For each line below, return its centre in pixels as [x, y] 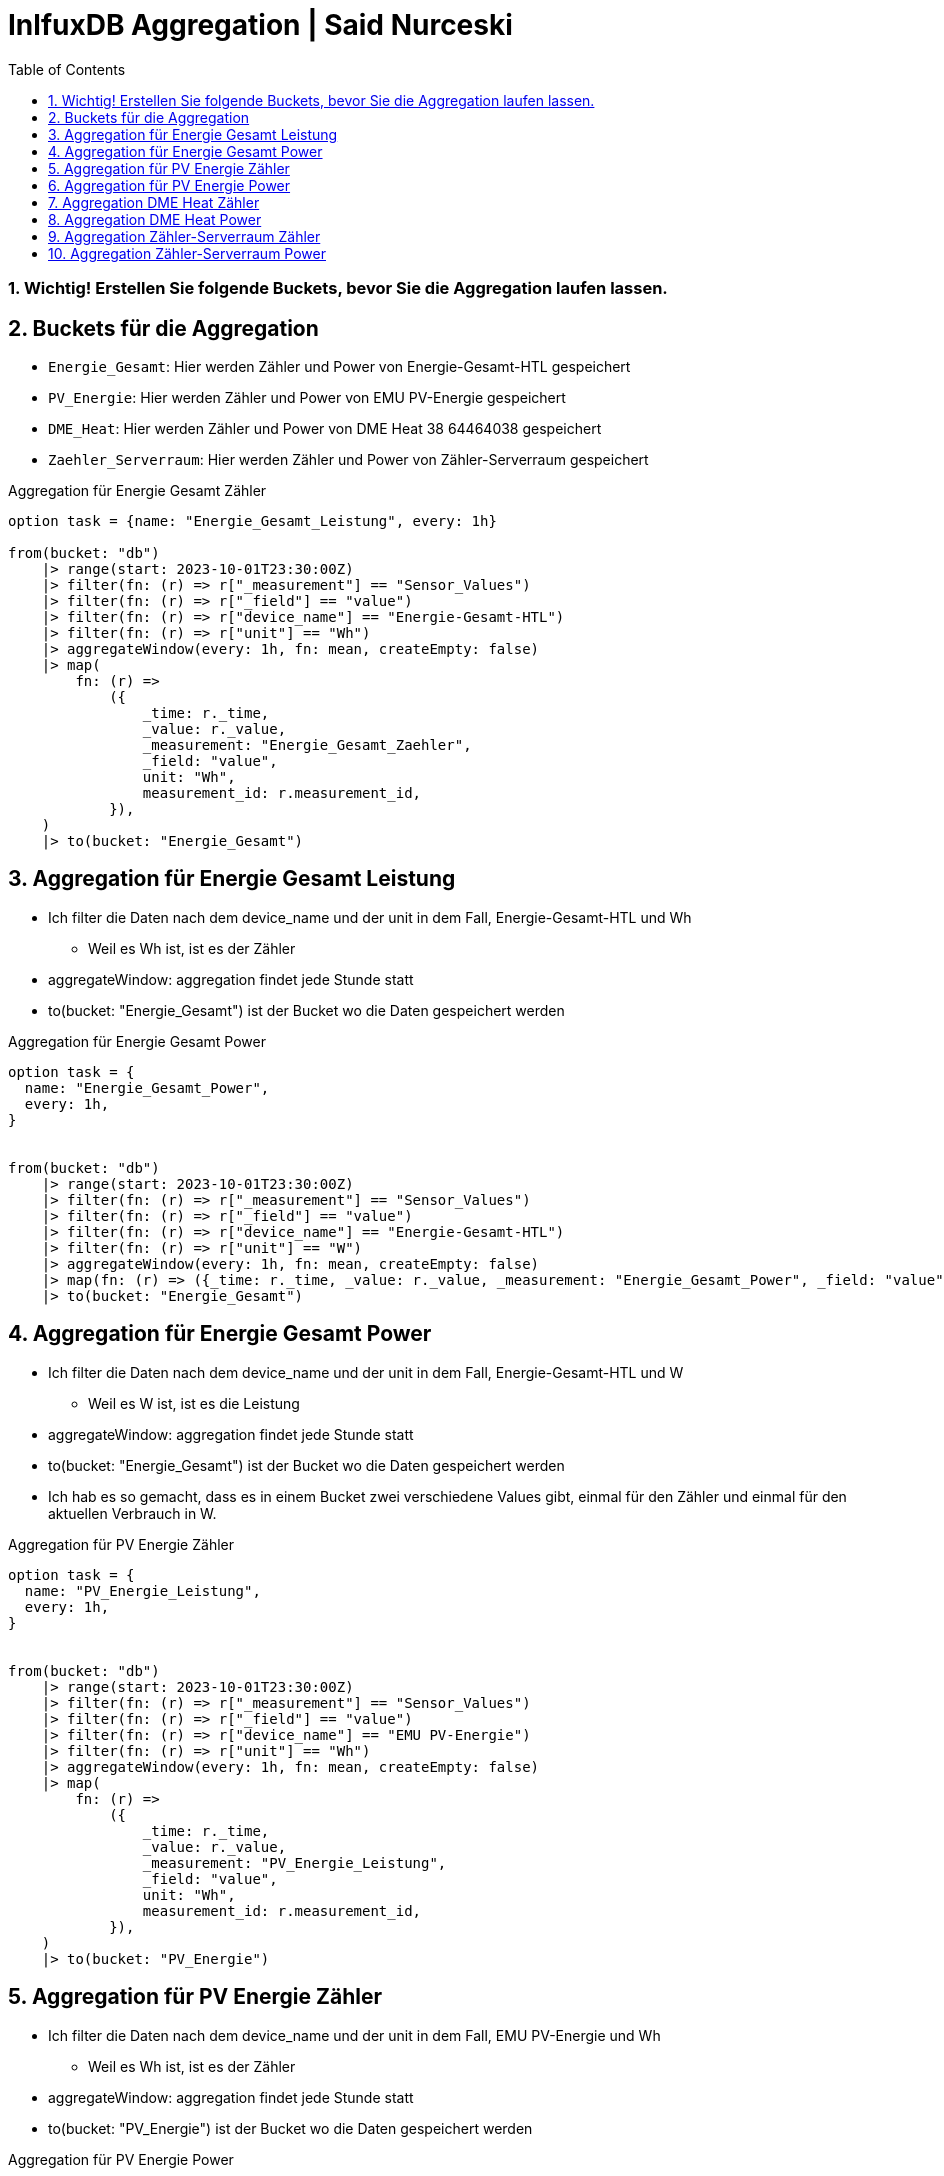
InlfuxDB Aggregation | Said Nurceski [260, 25]
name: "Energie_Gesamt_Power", [147, 1087]
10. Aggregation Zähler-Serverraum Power [187, 253]
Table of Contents [67, 69]
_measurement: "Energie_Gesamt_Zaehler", [307, 744]
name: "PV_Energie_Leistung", [142, 1590]
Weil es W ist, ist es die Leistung [194, 1403]
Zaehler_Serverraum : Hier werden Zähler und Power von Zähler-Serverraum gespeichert [348, 459]
